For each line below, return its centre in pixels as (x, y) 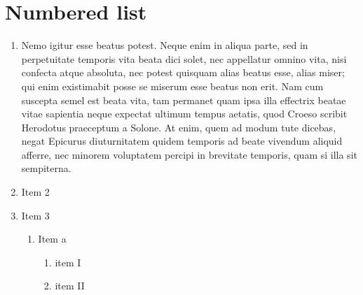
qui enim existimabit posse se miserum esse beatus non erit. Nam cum (172, 86)
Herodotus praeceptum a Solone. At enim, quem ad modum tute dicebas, (179, 127)
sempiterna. (46, 168)
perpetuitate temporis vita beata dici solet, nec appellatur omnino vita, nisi (184, 58)
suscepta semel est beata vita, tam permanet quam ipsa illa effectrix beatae (184, 100)
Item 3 (35, 215)
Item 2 (35, 192)
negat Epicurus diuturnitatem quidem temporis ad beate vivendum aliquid (182, 141)
